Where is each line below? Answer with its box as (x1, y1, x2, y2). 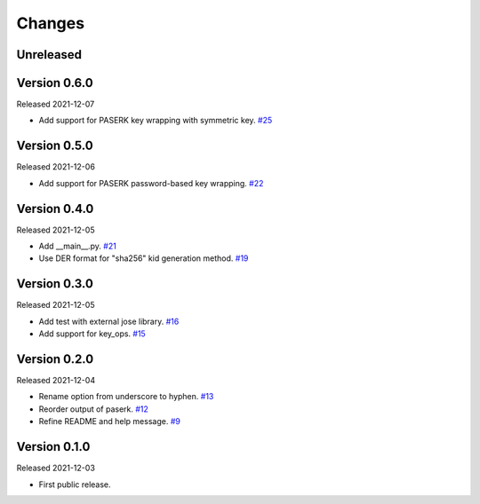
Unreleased (16, 47, 83, 62)
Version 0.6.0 (16, 75, 93, 91)
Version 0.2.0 (16, 351, 94, 366)
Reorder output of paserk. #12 (38, 404, 148, 414)
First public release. (38, 479, 111, 490)
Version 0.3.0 (16, 276, 93, 292)
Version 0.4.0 (16, 201, 94, 217)
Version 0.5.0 (16, 138, 93, 154)
